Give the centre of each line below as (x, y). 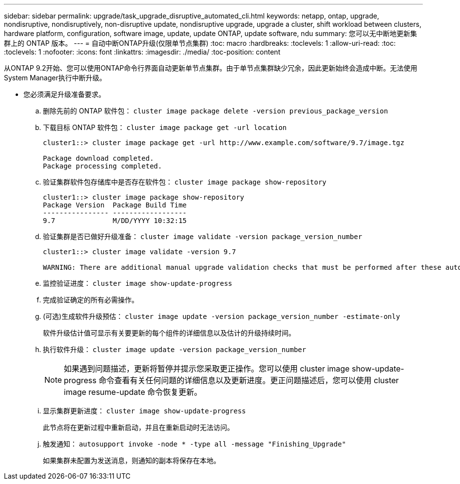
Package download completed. (98, 158)
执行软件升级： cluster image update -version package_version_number (175, 349)
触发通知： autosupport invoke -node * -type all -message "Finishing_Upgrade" (194, 444)
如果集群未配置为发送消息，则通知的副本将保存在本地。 (132, 460)
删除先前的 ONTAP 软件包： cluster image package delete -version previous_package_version (216, 111)
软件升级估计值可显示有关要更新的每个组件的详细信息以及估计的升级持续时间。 (169, 333)
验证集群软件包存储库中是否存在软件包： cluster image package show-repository (185, 182)
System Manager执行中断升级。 (55, 78)
